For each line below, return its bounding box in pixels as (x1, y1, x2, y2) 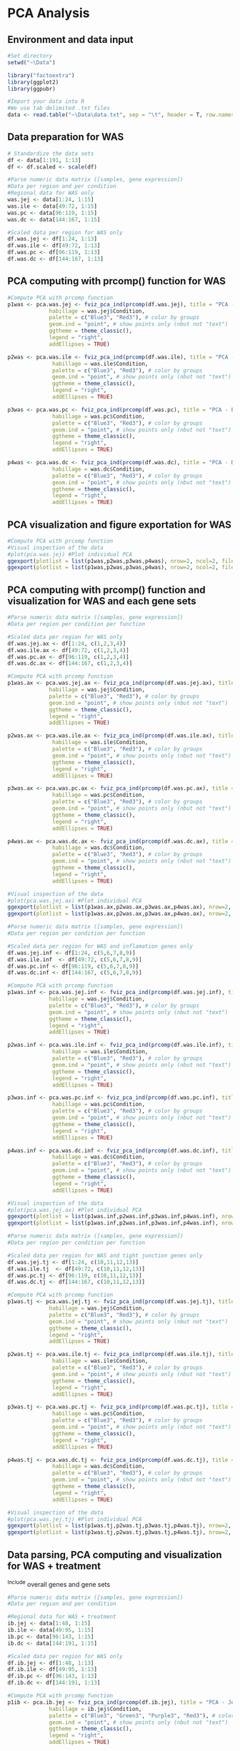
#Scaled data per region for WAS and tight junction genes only (7, 1252, 203, 1259)
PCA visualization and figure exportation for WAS (7, 518, 232, 531)
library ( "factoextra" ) (7, 71, 75, 79)
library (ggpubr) (7, 85, 56, 92)
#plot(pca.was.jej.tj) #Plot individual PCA (7, 1515, 142, 1522)
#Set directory (7, 52, 53, 59)
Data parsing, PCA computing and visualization (7, 1548, 222, 1561)
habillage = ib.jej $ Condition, (49, 1705, 142, 1712)
